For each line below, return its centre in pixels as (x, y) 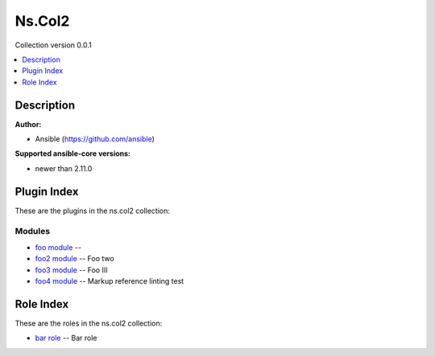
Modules (33, 231)
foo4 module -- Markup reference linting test (110, 281)
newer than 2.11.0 (64, 168)
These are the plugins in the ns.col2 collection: (93, 211)
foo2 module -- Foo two (75, 259)
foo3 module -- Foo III (71, 270)
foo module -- (58, 247)
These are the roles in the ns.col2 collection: (89, 323)
